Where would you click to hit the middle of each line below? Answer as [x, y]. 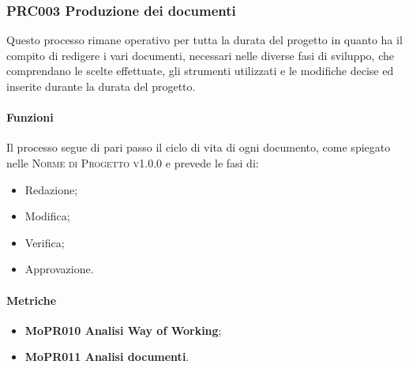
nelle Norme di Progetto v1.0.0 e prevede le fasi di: [133, 162]
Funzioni [30, 117]
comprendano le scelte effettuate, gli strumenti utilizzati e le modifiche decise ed [200, 71]
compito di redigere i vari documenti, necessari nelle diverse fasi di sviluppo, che [200, 55]
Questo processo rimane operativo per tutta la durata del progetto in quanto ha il [204, 40]
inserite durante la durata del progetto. [101, 86]
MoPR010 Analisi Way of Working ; [123, 330]
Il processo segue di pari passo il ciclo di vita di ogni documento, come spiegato [199, 147]
